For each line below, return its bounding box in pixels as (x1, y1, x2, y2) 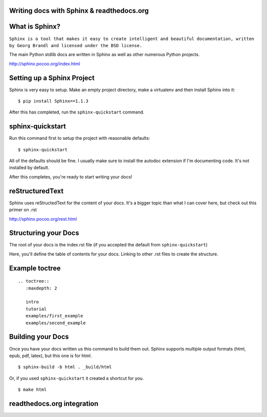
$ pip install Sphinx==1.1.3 (18, 98, 89, 104)
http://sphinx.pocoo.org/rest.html (9, 216, 77, 222)
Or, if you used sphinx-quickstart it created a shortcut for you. (9, 375, 144, 381)
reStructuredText (9, 186, 64, 195)
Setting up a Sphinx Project (9, 73, 95, 82)
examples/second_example (25, 320, 86, 326)
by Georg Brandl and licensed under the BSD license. (9, 43, 142, 48)
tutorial (25, 306, 47, 312)
